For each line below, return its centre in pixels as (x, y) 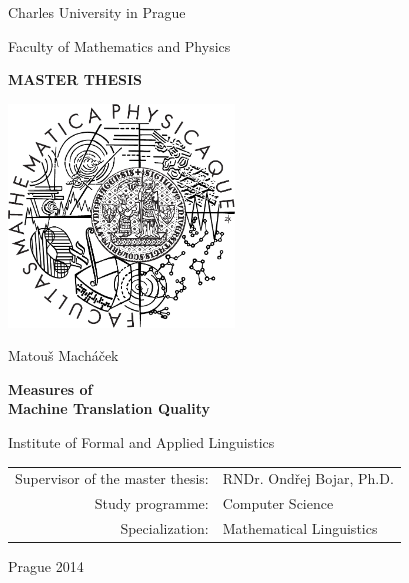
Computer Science (278, 503)
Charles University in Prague (97, 12)
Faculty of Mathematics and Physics (119, 45)
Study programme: (151, 503)
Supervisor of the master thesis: (112, 478)
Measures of (50, 388)
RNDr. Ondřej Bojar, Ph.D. (308, 478)
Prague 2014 (46, 566)
